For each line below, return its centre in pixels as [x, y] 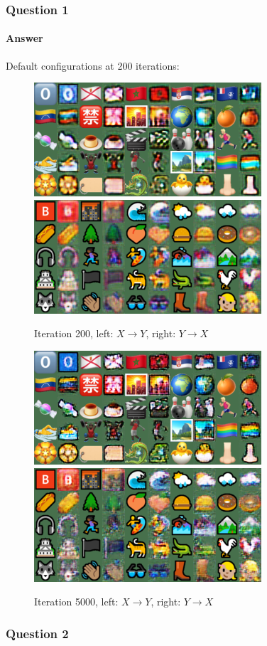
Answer [24, 38]
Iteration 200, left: [74, 333]
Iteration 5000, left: [76, 602]
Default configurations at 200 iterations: [93, 65]
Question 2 [37, 633]
